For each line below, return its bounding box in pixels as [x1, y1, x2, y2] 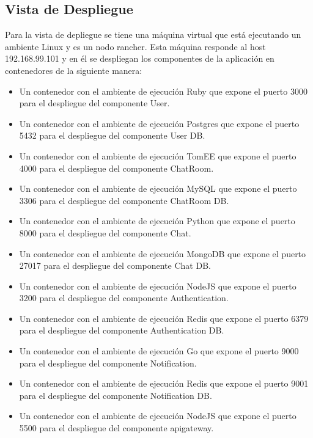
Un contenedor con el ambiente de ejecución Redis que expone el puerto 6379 [19, 312, 309, 324]
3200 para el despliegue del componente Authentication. [19, 291, 229, 304]
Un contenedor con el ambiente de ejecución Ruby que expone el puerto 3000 [19, 84, 307, 97]
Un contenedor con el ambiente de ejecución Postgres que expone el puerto [19, 117, 300, 130]
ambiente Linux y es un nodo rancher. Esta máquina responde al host [5, 40, 266, 53]
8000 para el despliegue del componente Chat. [19, 226, 191, 239]
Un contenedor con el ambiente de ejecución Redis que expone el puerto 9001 [19, 377, 309, 390]
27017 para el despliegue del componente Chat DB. [19, 259, 211, 272]
